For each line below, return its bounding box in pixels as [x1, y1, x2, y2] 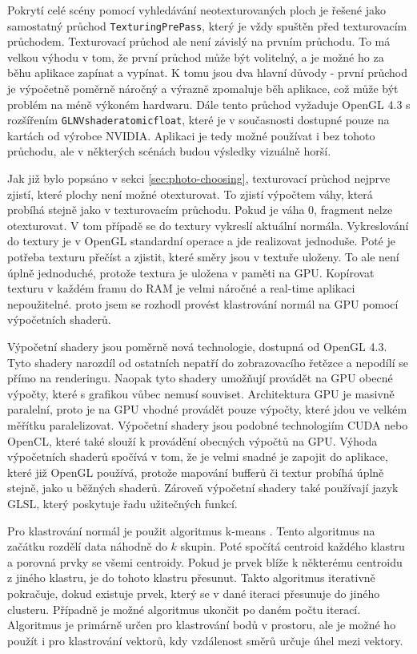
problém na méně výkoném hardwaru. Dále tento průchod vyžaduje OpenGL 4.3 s [7, 95, 411, 112]
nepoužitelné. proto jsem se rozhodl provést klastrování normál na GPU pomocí [7, 295, 399, 312]
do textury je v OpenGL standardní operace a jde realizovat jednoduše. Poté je [7, 232, 395, 249]
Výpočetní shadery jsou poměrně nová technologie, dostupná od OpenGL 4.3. [7, 338, 387, 354]
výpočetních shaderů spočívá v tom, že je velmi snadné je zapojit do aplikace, [7, 448, 388, 465]
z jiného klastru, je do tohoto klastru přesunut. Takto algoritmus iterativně [7, 569, 375, 586]
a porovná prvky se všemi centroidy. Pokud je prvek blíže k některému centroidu [7, 553, 403, 570]
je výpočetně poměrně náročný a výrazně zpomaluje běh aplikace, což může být [7, 80, 399, 97]
